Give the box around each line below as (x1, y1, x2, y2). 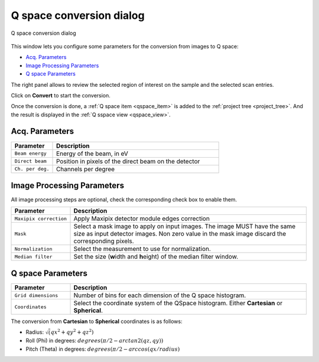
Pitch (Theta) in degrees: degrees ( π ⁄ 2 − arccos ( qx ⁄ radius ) (25, 345, 180, 353)
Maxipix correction (14, 216, 67, 221)
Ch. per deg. (14, 166, 50, 172)
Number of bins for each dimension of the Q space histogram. (73, 291, 246, 299)
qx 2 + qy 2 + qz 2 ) (50, 328, 94, 336)
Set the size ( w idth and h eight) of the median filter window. (73, 253, 239, 261)
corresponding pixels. (73, 237, 134, 245)
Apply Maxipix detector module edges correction (73, 214, 210, 223)
